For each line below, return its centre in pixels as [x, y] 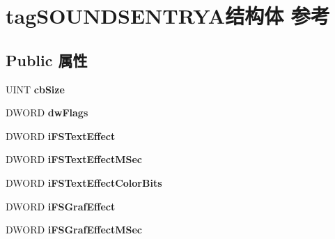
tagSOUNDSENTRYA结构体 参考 [168, 16]
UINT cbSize [35, 89]
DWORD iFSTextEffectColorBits [84, 182]
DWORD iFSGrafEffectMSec [74, 230]
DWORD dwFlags [47, 113]
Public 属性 [47, 60]
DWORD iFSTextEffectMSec [74, 159]
